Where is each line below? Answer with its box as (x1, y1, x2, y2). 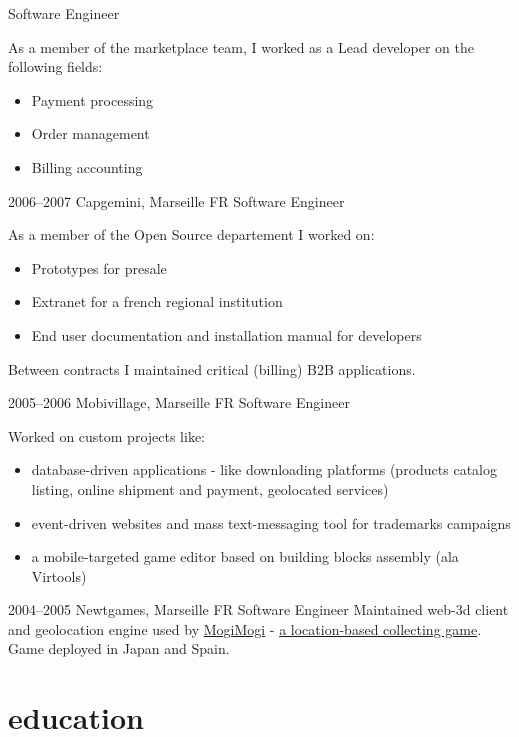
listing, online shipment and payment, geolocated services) (31, 478, 389, 499)
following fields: (8, 56, 103, 77)
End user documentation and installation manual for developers (31, 324, 422, 345)
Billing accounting (31, 156, 143, 177)
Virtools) (31, 565, 87, 586)
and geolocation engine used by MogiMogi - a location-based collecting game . (8, 618, 482, 639)
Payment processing (31, 89, 154, 110)
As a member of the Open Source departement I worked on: (8, 224, 375, 245)
